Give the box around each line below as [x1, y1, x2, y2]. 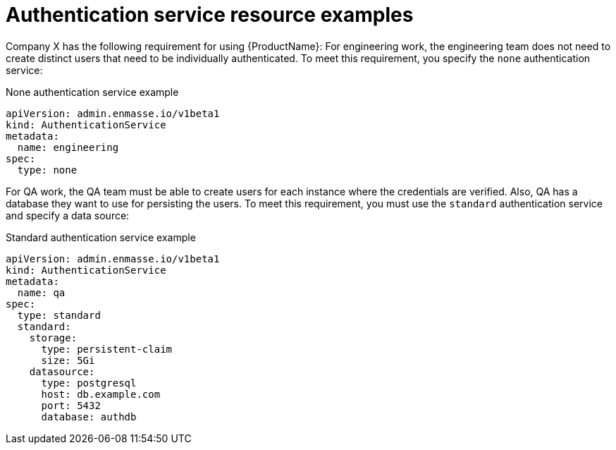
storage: [29, 332, 78, 343]
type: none [17, 164, 78, 176]
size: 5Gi [41, 354, 95, 366]
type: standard [17, 309, 101, 321]
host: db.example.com [41, 388, 161, 400]
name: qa [17, 286, 66, 298]
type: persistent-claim [41, 343, 173, 355]
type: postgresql [41, 377, 137, 389]
